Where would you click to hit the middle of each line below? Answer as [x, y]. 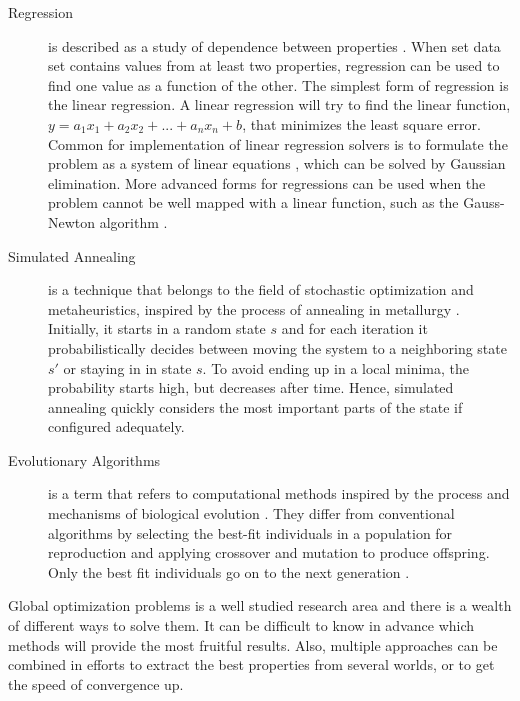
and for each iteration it [354, 328]
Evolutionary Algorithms [84, 459]
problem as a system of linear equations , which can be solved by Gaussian [277, 163]
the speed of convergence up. [96, 683]
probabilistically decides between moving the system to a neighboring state [277, 347]
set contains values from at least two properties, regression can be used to [274, 65]
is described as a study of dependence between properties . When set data [274, 45]
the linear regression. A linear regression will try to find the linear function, [279, 104]
